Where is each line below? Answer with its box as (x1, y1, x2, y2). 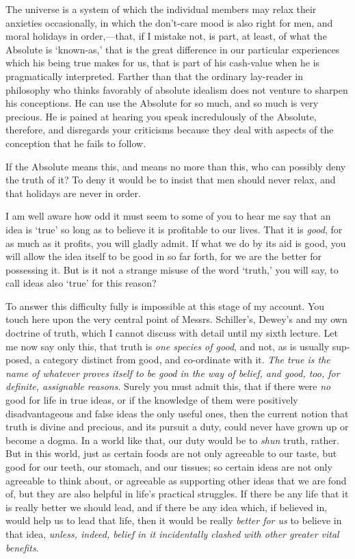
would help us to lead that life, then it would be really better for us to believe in (5, 513, 342, 528)
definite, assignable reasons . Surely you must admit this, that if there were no (5, 379, 331, 393)
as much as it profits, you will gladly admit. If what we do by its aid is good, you (5, 235, 346, 250)
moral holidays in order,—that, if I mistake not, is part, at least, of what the (5, 29, 327, 43)
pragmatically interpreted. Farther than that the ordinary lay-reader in (5, 68, 304, 83)
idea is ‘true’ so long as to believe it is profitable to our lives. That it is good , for (5, 222, 343, 236)
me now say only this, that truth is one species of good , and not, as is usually (5, 339, 330, 353)
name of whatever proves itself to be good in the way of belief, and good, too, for (5, 365, 340, 380)
